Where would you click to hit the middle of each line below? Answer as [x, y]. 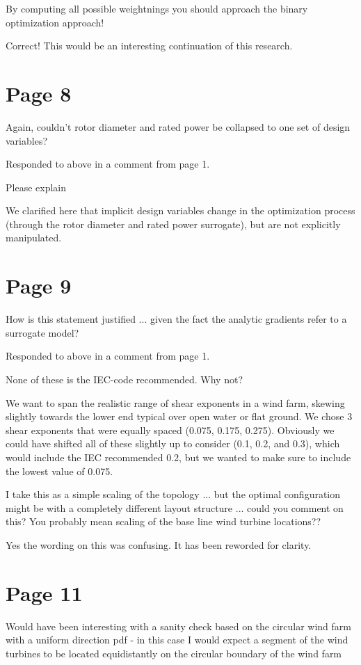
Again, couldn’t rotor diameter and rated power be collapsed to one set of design [178, 126]
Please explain [36, 187]
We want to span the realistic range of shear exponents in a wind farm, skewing [175, 402]
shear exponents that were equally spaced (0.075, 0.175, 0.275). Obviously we [170, 430]
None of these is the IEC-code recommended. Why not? [125, 379]
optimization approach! [55, 22]
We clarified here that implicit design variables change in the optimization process [180, 210]
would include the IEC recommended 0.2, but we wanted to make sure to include [178, 457]
